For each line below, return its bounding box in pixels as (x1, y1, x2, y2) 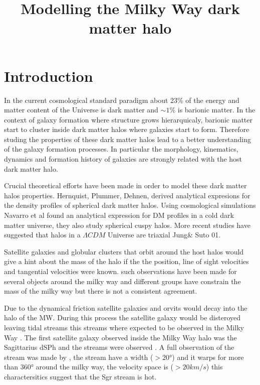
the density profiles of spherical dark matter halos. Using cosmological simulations (4, 200, 256, 210)
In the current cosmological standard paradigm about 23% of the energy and (4, 94, 239, 105)
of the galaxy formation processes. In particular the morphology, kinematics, (4, 144, 238, 154)
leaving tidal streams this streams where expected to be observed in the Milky (4, 322, 244, 332)
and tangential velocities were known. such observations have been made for (4, 266, 237, 276)
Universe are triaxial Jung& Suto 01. (107, 229, 221, 240)
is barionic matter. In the (177, 104, 255, 115)
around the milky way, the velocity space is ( (36, 361, 173, 372)
